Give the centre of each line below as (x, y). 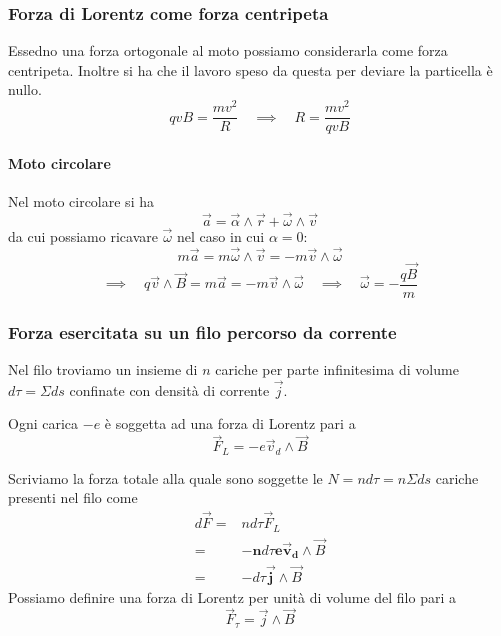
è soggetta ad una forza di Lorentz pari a (230, 423)
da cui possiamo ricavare (83, 235)
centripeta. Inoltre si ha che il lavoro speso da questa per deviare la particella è (250, 69)
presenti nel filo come (73, 497)
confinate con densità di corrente (169, 389)
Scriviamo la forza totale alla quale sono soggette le (165, 477)
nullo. (25, 89)
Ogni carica (43, 423)
